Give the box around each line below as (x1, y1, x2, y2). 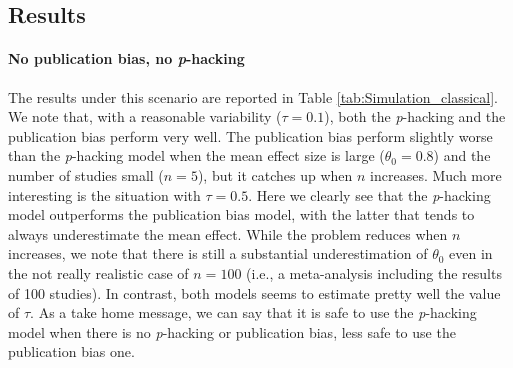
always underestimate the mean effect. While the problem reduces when (8, 223, 448, 244)
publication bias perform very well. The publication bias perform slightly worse (8, 125, 493, 146)
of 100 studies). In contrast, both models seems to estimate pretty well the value (8, 282, 501, 303)
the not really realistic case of (8, 262, 189, 283)
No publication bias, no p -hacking (8, 48, 245, 69)
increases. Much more (370, 164, 502, 185)
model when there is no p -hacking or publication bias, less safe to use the (8, 321, 456, 342)
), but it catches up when (197, 164, 353, 185)
